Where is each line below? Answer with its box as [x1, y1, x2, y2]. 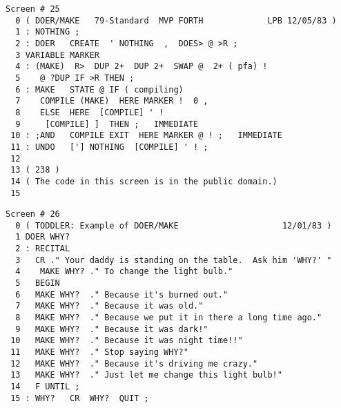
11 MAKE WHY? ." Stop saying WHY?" [10, 347, 188, 358]
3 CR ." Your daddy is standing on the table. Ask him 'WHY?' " [15, 255, 332, 265]
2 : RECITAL [15, 244, 70, 254]
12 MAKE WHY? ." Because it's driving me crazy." [10, 358, 258, 369]
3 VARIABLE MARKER [15, 50, 100, 60]
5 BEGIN [15, 278, 60, 289]
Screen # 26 [6, 209, 60, 220]
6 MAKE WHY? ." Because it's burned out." [15, 289, 228, 300]
